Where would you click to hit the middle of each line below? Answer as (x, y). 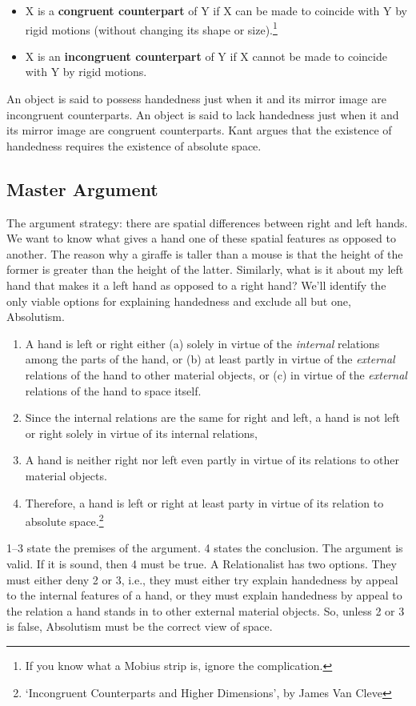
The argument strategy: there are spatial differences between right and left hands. (207, 222)
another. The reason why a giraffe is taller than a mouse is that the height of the (205, 253)
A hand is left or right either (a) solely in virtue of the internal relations (202, 343)
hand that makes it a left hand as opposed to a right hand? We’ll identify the (196, 285)
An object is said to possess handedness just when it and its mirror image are (196, 99)
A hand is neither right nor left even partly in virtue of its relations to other (212, 460)
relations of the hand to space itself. (113, 390)
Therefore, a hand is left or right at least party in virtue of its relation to (204, 502)
